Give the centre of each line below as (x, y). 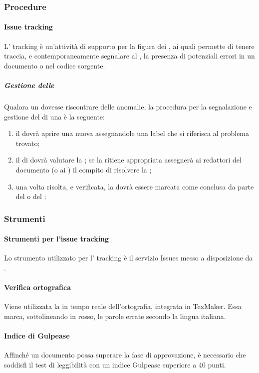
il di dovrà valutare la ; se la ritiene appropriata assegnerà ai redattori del (129, 160)
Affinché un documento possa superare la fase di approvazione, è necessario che (125, 355)
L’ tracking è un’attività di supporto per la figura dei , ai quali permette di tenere (129, 46)
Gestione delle (29, 85)
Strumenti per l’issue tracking (57, 239)
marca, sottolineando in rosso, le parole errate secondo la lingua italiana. (115, 316)
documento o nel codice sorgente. (55, 65)
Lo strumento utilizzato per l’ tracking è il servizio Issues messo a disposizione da (129, 258)
